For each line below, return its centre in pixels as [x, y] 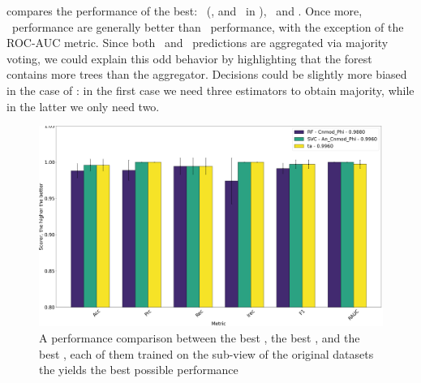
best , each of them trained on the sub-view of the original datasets [206, 353]
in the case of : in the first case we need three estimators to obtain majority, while [210, 90]
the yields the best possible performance [139, 370]
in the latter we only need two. [83, 106]
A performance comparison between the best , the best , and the [200, 337]
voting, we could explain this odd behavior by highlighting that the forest [189, 58]
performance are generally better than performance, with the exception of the [208, 26]
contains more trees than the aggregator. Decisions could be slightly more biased [207, 74]
